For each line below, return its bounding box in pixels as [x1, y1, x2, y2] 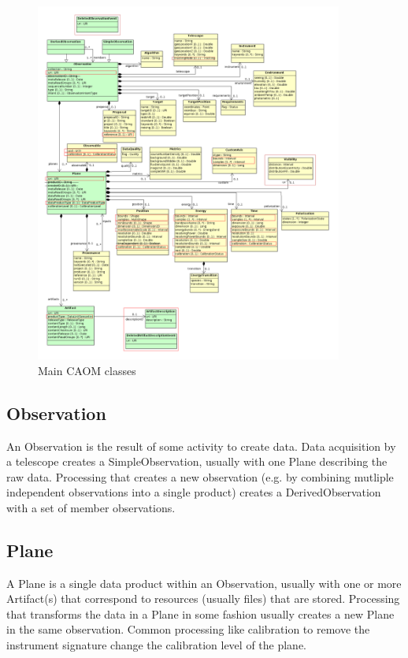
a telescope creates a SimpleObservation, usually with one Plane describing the [6, 453, 388, 470]
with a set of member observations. [6, 499, 176, 515]
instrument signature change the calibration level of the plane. [6, 637, 307, 653]
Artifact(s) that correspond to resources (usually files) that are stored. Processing [6, 590, 400, 607]
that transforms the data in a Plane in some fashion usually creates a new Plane [6, 605, 395, 622]
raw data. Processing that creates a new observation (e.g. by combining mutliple [6, 468, 394, 485]
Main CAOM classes [38, 362, 136, 378]
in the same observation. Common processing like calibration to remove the [6, 621, 370, 638]
